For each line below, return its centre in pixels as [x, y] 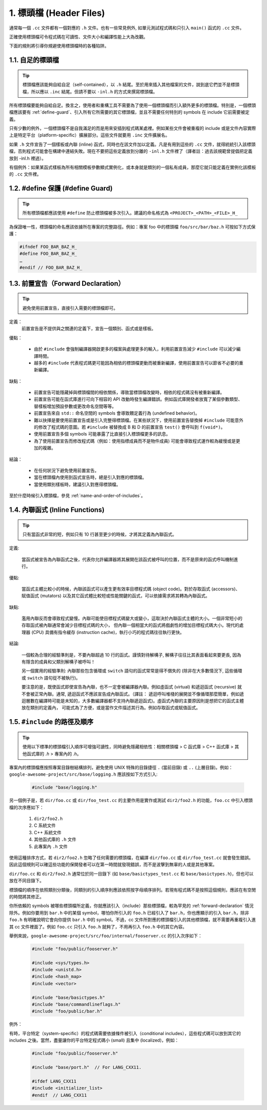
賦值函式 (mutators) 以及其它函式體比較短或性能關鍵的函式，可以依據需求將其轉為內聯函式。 [116, 596]
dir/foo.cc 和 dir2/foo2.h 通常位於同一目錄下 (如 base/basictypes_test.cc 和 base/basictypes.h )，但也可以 [131, 873]
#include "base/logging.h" [65, 788]
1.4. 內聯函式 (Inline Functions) [57, 510]
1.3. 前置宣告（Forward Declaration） [67, 283]
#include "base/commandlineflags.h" [76, 1005]
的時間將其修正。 [26, 896]
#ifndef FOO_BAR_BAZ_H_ [48, 247]
